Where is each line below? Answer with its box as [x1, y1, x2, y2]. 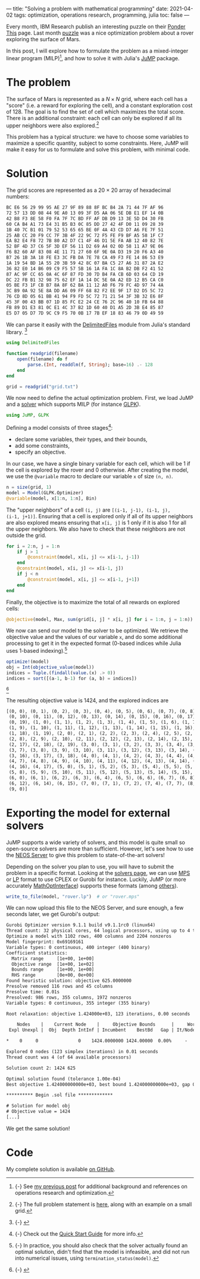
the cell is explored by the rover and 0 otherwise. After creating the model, [6, 466, 189, 473]
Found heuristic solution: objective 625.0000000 [6, 978, 132, 984]
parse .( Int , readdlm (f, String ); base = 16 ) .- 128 [27, 362, 153, 368]
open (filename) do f [17, 356, 68, 362]
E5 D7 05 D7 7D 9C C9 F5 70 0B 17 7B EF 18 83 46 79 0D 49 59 [6, 310, 164, 316]
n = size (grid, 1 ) [6, 484, 52, 490]
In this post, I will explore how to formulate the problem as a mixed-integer [6, 47, 189, 54]
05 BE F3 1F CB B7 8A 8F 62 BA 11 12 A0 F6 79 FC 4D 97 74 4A [6, 282, 164, 289]
